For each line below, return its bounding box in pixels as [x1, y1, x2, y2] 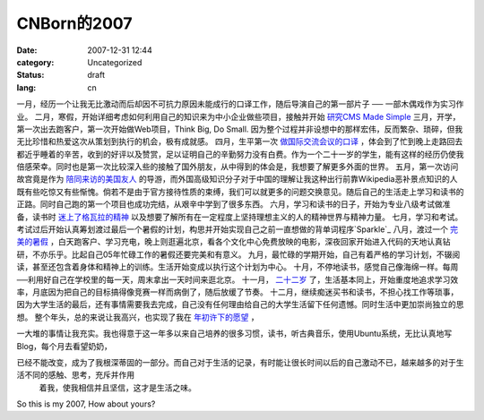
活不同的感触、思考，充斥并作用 [16, 370, 134, 381]
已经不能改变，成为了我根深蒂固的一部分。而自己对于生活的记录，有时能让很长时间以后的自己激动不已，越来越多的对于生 [16, 356, 464, 367]
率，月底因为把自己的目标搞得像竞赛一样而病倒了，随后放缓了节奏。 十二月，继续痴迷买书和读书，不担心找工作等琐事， [16, 287, 459, 297]
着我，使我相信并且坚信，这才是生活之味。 [39, 381, 196, 393]
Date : [16, 45, 38, 56]
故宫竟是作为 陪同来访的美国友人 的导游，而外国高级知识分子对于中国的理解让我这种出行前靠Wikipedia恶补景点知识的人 [16, 174, 458, 184]
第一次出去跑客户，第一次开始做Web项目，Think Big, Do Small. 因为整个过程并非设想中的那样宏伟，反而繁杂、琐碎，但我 [16, 124, 463, 134]
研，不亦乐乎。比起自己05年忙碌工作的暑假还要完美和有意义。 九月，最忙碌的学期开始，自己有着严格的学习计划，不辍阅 [16, 249, 461, 260]
